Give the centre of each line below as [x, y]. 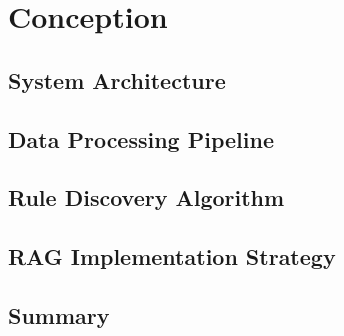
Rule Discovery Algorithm [146, 197]
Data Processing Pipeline [141, 138]
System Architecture [117, 79]
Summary [59, 314]
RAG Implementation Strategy [172, 256]
